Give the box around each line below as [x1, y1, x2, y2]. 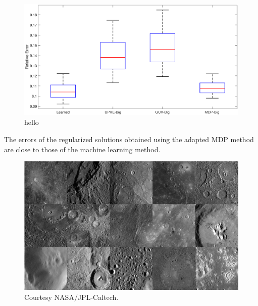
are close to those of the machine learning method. [4, 144, 161, 154]
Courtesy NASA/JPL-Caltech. [24, 291, 119, 302]
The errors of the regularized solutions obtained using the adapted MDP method [4, 134, 254, 145]
